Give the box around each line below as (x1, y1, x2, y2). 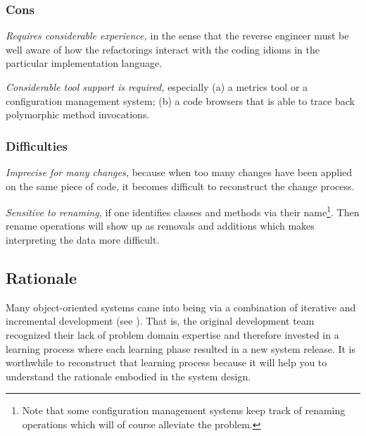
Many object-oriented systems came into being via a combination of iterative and (6, 299, 356, 314)
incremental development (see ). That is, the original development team (6, 313, 315, 328)
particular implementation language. (6, 56, 163, 70)
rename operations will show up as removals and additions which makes (6, 218, 315, 233)
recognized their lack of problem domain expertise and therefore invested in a (6, 328, 339, 342)
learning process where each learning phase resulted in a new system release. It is (6, 341, 355, 356)
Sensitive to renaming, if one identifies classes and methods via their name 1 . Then (6, 203, 360, 219)
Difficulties (6, 137, 68, 154)
